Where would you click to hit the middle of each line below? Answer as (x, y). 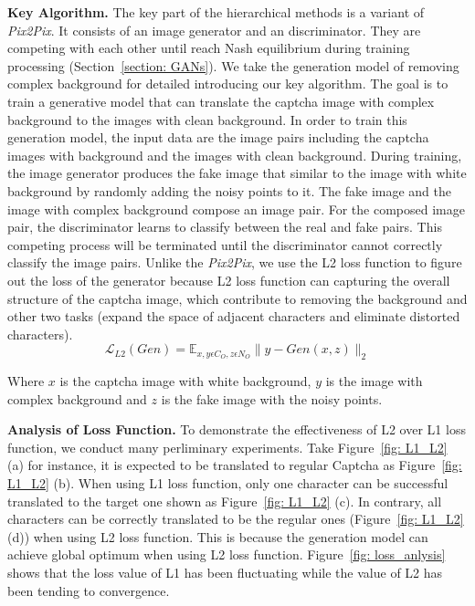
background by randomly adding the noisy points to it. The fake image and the (229, 190)
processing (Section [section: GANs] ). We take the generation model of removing (233, 65)
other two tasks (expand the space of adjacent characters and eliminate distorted (234, 316)
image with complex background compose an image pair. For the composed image (236, 209)
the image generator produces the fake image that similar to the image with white (237, 173)
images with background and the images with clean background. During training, (235, 155)
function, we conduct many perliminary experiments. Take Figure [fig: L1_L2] (227, 447)
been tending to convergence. (89, 590)
